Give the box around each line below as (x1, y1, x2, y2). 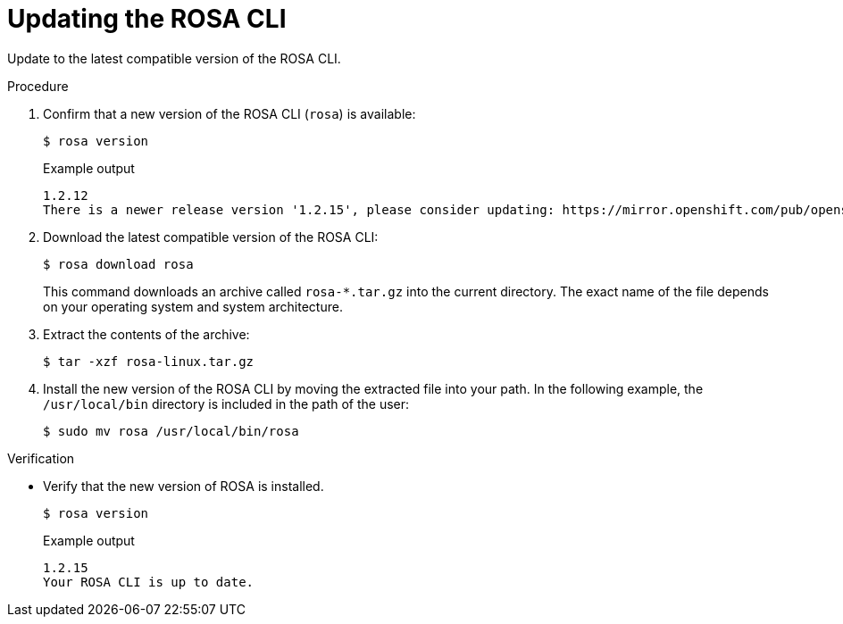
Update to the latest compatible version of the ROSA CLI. (7, 50, 341, 66)
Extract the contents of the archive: (43, 326, 250, 342)
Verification (7, 450, 75, 466)
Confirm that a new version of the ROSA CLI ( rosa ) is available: (43, 105, 416, 121)
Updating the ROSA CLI (7, 4, 287, 34)
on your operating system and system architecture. (43, 298, 343, 314)
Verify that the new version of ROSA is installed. (43, 478, 324, 494)
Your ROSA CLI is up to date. (43, 574, 255, 589)
